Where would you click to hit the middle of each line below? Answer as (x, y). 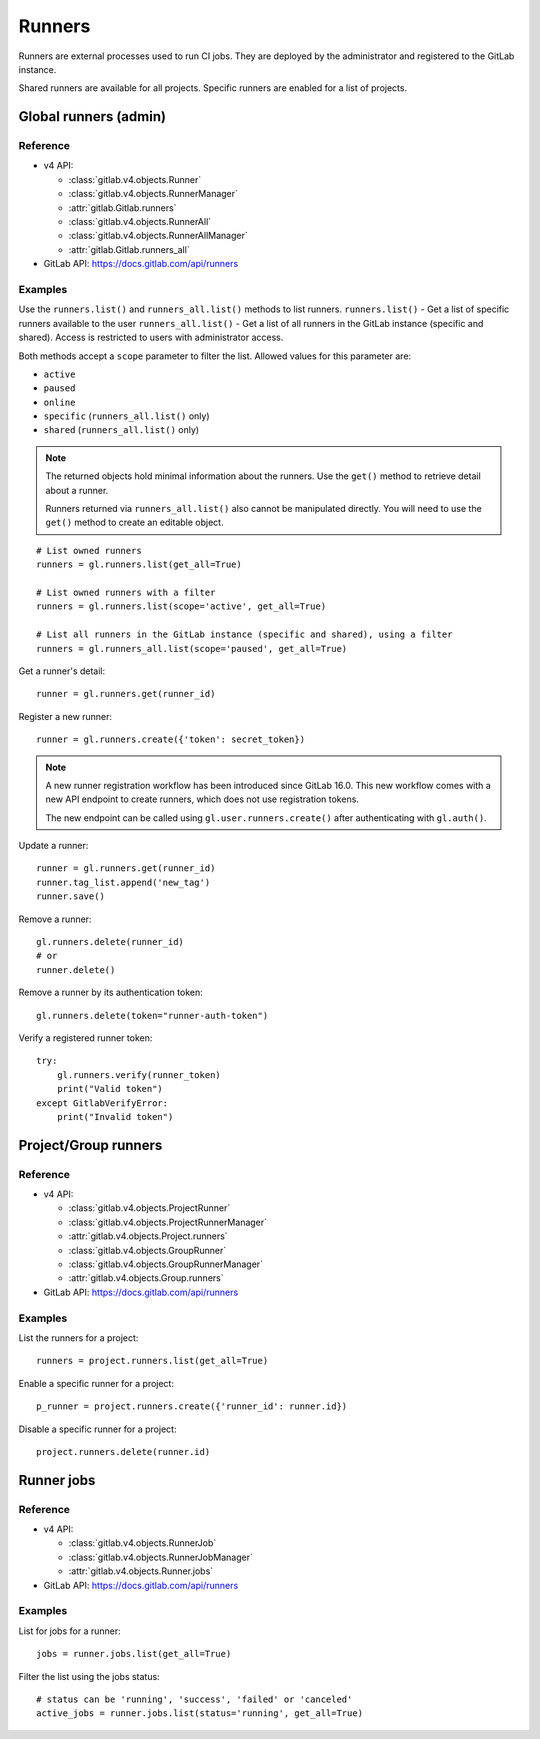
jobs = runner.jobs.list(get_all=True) (134, 1654)
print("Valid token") (110, 1089)
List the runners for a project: (78, 1337)
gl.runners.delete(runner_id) (110, 942)
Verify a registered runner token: (85, 1037)
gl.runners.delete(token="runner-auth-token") (152, 1015)
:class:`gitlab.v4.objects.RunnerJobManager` (161, 1557)
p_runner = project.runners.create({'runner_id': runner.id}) (192, 1406)
